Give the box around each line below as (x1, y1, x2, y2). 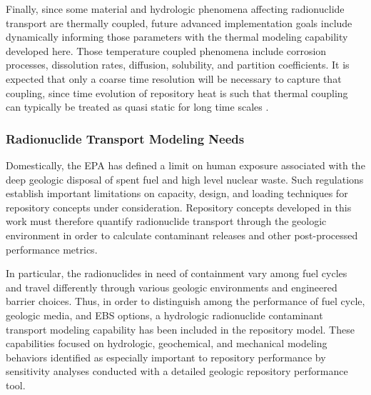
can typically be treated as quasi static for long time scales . (6, 99, 269, 114)
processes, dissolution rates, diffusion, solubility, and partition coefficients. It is (6, 57, 350, 72)
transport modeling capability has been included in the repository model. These (6, 321, 355, 336)
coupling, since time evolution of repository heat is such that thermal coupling (6, 85, 348, 100)
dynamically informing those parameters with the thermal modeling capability (6, 29, 348, 44)
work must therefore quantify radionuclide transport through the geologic (6, 214, 327, 229)
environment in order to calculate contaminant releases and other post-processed (6, 227, 358, 242)
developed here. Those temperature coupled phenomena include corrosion (6, 43, 327, 58)
